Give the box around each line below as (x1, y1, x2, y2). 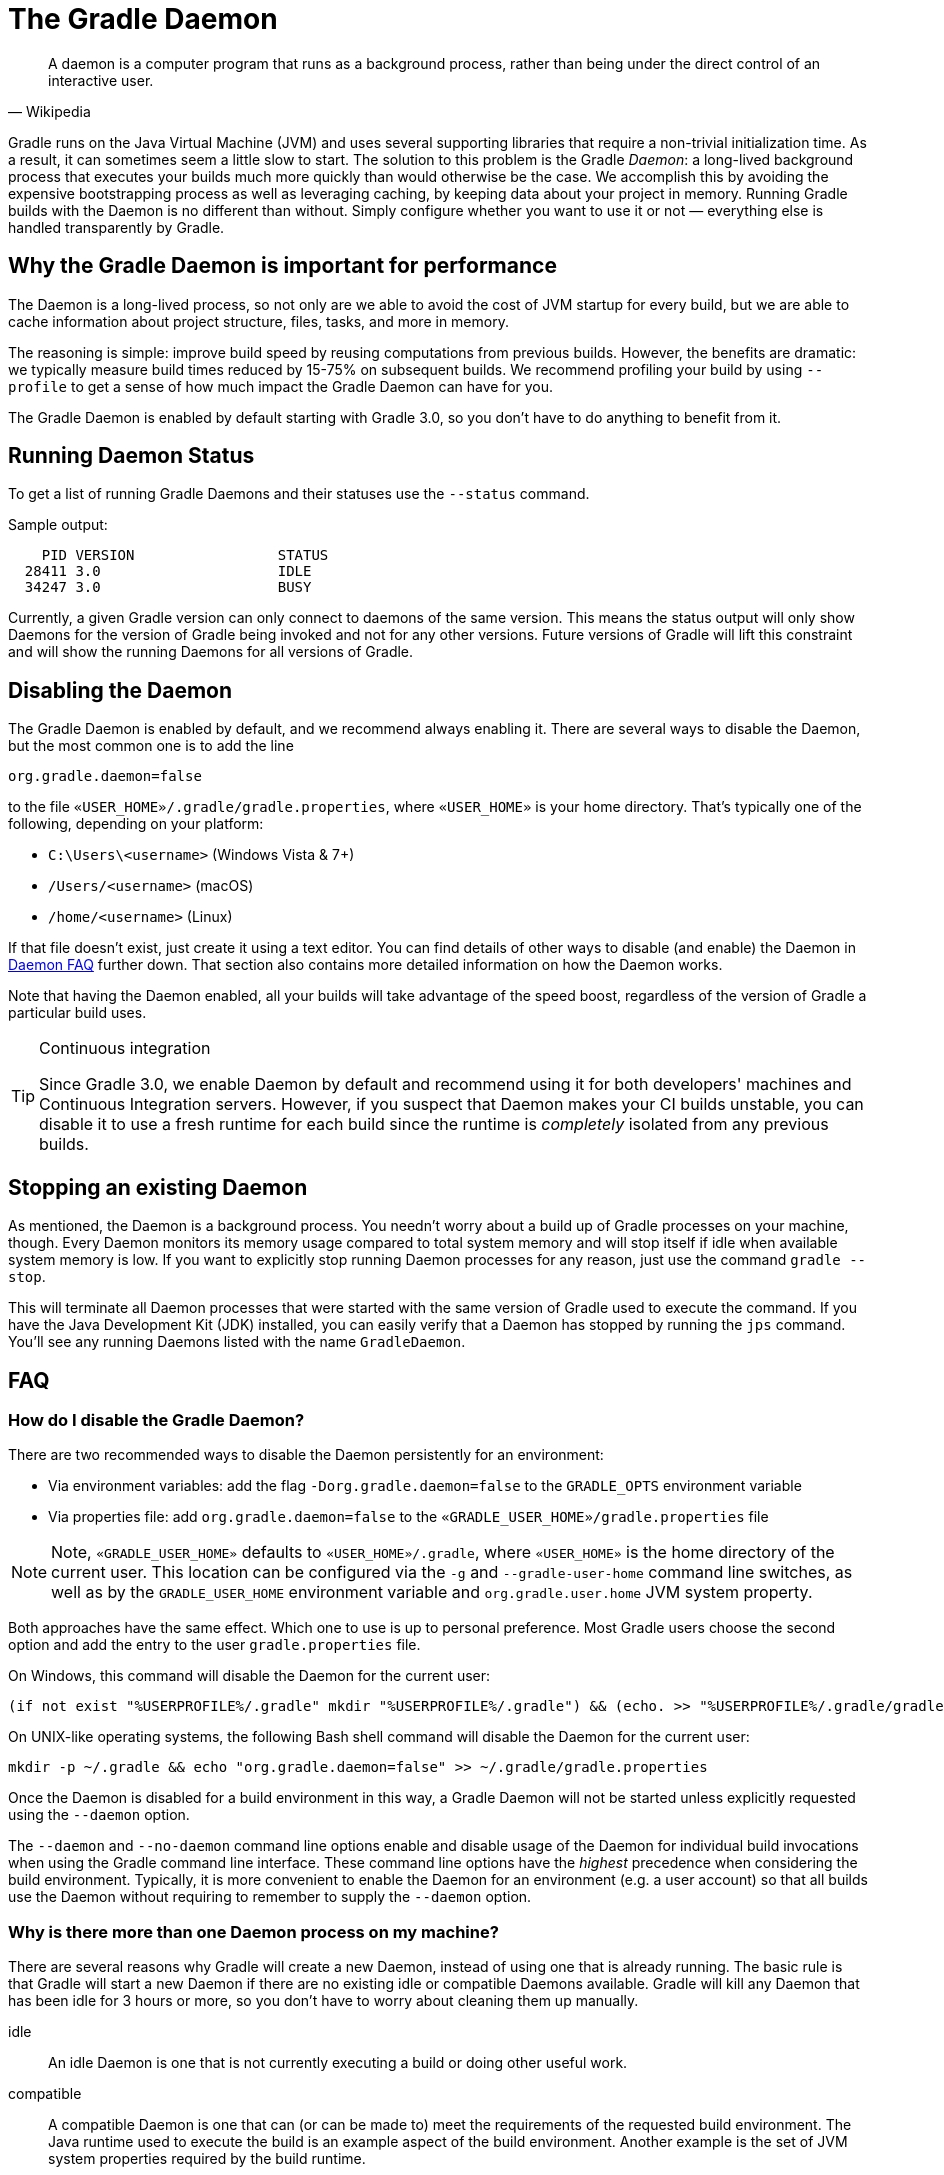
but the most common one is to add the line (8, 737, 294, 755)
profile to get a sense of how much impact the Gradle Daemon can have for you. (8, 377, 554, 395)
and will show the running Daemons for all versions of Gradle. (8, 643, 414, 661)
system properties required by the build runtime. (48, 2150, 366, 2168)
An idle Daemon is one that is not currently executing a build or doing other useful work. (48, 2054, 628, 2072)
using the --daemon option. (8, 1806, 190, 1824)
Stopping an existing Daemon (8, 1174, 308, 1200)
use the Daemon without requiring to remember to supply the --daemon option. (8, 1888, 532, 1906)
